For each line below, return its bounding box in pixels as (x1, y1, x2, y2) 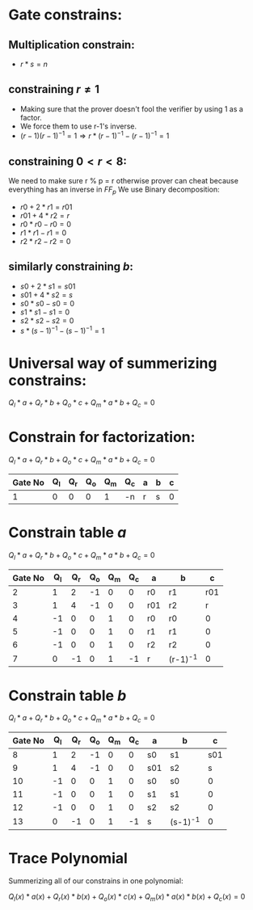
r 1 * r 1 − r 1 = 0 (19, 228, 67, 238)
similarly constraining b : (8, 260, 133, 274)
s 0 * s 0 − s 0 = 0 (19, 298, 75, 308)
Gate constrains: (8, 6, 123, 24)
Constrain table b (8, 686, 127, 705)
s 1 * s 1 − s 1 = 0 (19, 307, 70, 317)
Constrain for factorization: (8, 428, 196, 446)
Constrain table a (8, 524, 127, 542)
